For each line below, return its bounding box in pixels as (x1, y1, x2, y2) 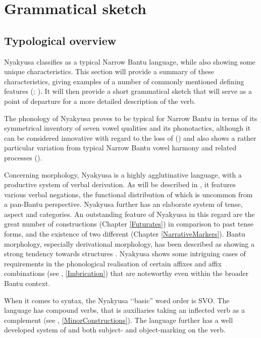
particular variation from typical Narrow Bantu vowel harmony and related (4, 142, 237, 153)
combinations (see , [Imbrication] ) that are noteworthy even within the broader (4, 268, 249, 278)
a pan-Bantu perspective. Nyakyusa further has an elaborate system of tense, (4, 199, 243, 209)
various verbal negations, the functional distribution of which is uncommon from (4, 189, 253, 199)
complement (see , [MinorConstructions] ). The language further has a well (4, 314, 233, 325)
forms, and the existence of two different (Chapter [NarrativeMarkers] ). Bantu (4, 229, 245, 239)
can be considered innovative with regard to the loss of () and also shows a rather (4, 132, 256, 143)
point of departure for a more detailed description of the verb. (4, 95, 196, 106)
